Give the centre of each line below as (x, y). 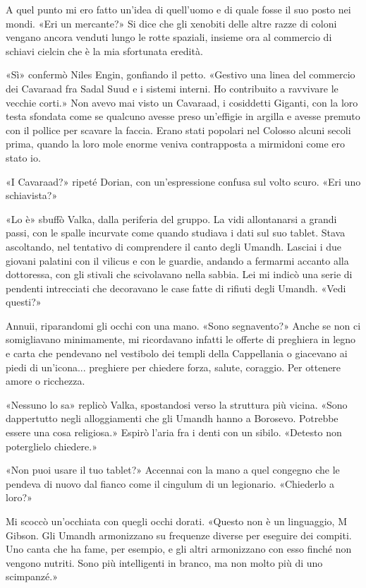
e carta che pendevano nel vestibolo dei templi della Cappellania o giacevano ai (177, 353)
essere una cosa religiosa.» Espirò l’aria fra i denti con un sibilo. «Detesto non (174, 432)
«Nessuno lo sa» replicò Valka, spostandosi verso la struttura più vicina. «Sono (177, 404)
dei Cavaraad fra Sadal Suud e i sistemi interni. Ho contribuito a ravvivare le (172, 88)
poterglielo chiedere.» (51, 446)
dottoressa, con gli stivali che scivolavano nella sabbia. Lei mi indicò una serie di (179, 274)
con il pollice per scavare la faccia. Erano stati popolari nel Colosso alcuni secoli (178, 130)
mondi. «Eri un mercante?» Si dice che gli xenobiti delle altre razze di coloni (171, 23)
